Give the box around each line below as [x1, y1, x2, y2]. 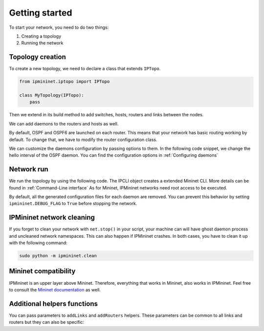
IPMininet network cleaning [9, 213, 95, 222]
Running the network [21, 40, 64, 46]
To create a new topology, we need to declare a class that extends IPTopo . [9, 66, 161, 72]
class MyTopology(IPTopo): [19, 93, 84, 98]
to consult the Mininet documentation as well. [9, 287, 101, 292]
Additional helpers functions [9, 299, 98, 308]
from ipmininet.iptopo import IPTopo [19, 79, 110, 84]
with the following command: [9, 240, 67, 246]
